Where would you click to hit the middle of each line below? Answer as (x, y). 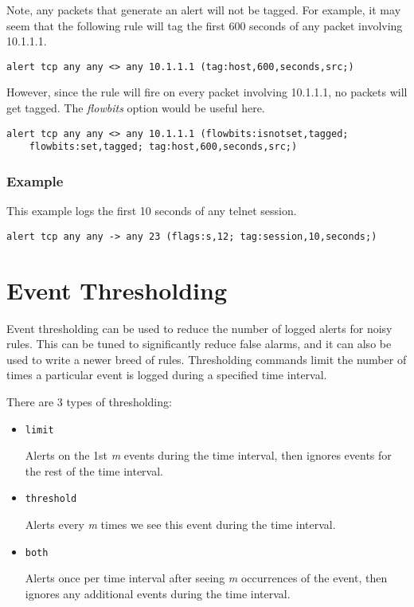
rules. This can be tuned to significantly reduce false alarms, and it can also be (199, 344)
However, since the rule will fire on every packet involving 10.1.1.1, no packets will (207, 92)
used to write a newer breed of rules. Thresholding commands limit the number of (207, 359)
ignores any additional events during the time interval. (158, 593)
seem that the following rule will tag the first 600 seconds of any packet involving (205, 25)
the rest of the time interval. (94, 470)
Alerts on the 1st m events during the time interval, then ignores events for (208, 455)
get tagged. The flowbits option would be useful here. (136, 108)
